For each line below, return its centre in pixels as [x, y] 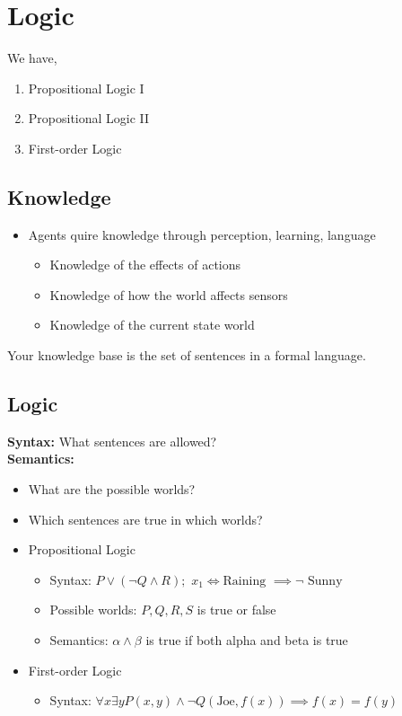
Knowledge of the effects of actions [145, 265]
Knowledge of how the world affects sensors [169, 294]
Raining [245, 581]
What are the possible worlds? [112, 489]
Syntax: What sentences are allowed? [112, 441]
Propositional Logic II [89, 118]
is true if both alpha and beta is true [247, 640]
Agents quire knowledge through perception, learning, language [202, 234]
